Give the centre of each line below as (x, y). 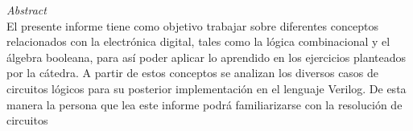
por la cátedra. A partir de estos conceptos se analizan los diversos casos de (193, 73)
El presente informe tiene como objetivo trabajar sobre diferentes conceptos (192, 25)
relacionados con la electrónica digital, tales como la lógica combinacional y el (198, 41)
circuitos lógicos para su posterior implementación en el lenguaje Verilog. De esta (206, 88)
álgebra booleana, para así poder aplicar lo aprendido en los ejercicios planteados (206, 57)
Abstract (27, 10)
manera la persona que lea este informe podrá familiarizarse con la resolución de (204, 104)
